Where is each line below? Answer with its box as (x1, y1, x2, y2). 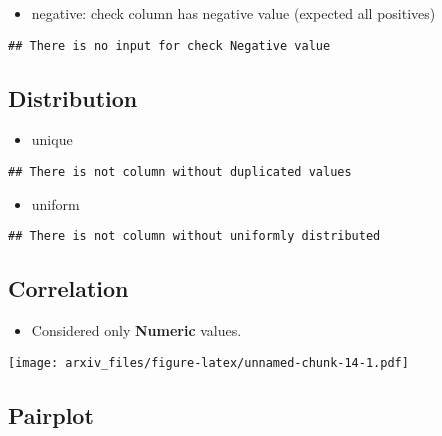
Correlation (8, 273, 129, 304)
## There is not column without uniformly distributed (8, 229, 381, 244)
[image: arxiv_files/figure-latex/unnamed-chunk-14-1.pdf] (8, 355, 409, 370)
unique (31, 129, 73, 150)
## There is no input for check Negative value (8, 38, 331, 53)
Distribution (8, 82, 138, 113)
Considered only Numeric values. (31, 320, 242, 341)
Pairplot (8, 399, 94, 430)
